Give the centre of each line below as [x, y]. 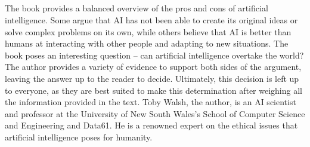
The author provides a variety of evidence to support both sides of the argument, [153, 67]
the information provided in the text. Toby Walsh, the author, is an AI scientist [151, 102]
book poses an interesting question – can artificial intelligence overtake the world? [154, 55]
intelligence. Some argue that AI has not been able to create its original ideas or [151, 19]
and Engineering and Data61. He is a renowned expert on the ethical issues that [151, 125]
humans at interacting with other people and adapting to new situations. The [147, 43]
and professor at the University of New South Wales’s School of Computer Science [155, 113]
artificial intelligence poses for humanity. [79, 137]
